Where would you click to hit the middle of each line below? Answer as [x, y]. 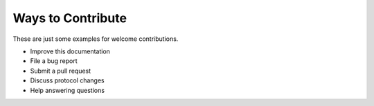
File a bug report [54, 61]
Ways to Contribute [70, 18]
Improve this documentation [70, 51]
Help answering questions [68, 90]
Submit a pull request [61, 71]
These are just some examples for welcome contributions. [96, 39]
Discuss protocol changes [67, 80]
